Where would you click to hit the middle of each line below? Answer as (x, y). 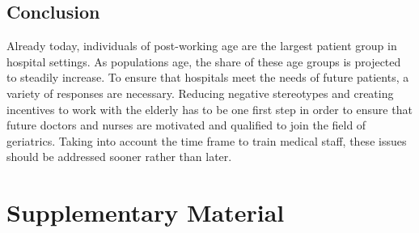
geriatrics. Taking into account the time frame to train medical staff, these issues (207, 140)
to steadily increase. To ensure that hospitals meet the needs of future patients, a (208, 77)
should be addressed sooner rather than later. (119, 157)
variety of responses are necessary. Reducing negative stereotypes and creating (200, 93)
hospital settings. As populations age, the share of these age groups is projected (204, 61)
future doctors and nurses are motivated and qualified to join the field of (186, 125)
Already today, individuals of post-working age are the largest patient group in (202, 46)
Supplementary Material (146, 212)
